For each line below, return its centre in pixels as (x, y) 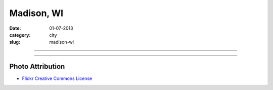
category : (20, 35)
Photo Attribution (37, 67)
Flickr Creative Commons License (57, 78)
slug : (15, 42)
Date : (15, 28)
